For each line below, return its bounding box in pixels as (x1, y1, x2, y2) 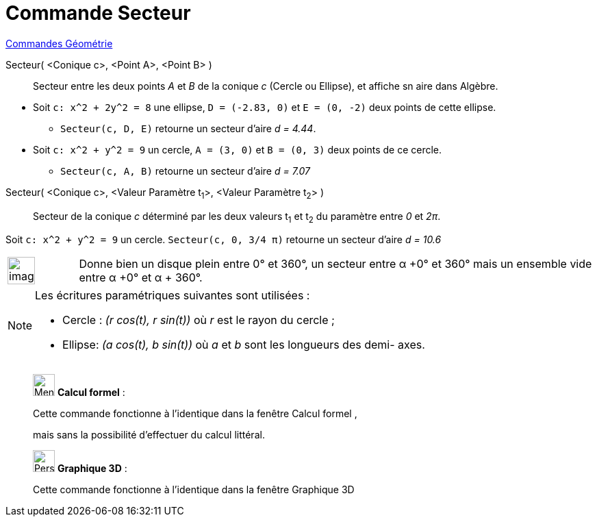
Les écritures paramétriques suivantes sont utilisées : (35, 288, 310, 303)
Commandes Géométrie (5, 37, 113, 49)
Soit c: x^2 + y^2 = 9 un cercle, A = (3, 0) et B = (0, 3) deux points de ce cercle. (33, 143, 442, 156)
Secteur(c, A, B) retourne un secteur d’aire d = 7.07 (60, 164, 310, 177)
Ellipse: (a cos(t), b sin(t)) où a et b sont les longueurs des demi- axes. (62, 338, 425, 352)
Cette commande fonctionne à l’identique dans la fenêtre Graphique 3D (33, 484, 355, 496)
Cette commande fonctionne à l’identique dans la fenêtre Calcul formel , (33, 408, 357, 420)
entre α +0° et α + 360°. (79, 271, 203, 285)
